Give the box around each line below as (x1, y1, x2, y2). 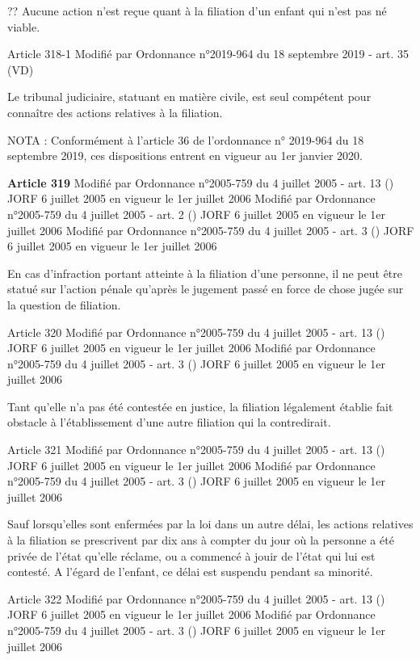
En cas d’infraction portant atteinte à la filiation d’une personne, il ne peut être (7, 264, 403, 281)
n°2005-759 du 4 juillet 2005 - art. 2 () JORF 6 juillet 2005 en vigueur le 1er (7, 205, 385, 222)
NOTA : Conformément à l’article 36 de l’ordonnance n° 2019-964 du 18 (7, 131, 364, 148)
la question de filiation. (7, 296, 121, 313)
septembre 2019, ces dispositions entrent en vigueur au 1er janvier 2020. (7, 147, 363, 164)
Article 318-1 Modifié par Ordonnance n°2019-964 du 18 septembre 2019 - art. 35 (7, 45, 409, 62)
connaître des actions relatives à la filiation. (7, 103, 223, 120)
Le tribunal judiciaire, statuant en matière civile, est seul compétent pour (7, 88, 372, 105)
